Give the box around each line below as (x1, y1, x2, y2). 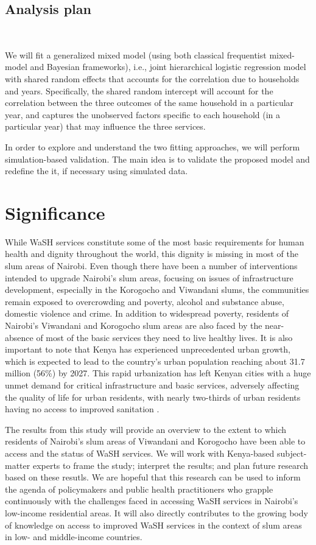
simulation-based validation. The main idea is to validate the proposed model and (5, 152, 310, 165)
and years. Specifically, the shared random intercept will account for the (5, 84, 273, 97)
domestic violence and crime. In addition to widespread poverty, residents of (5, 307, 289, 320)
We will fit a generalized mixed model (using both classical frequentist (5, 48, 267, 61)
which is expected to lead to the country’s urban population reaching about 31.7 (5, 354, 305, 367)
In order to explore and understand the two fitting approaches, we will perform (5, 140, 300, 153)
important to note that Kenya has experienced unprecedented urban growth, (5, 343, 290, 356)
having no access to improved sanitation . (5, 403, 160, 415)
